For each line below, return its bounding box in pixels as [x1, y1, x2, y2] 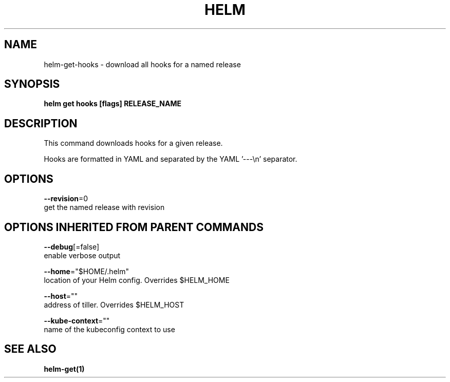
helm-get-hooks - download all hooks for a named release [44, 60, 241, 69]
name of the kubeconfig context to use [44, 324, 175, 334]
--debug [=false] [44, 242, 100, 251]
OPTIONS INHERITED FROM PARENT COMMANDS [4, 220, 264, 234]
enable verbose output [44, 251, 121, 260]
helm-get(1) [44, 364, 85, 373]
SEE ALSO [4, 342, 57, 356]
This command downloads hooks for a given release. [44, 139, 223, 148]
